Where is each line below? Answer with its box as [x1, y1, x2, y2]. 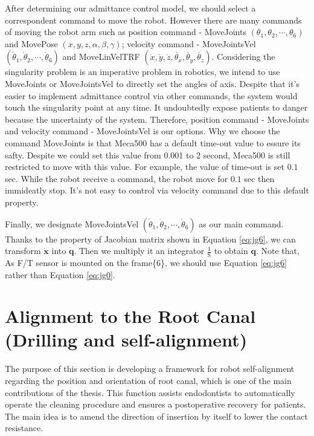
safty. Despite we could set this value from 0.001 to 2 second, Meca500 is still [5, 148, 290, 161]
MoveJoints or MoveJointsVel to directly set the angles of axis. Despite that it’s [5, 77, 300, 89]
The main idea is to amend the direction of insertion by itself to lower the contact [5, 409, 308, 422]
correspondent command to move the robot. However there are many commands [5, 13, 302, 26]
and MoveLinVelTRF [62, 50, 140, 63]
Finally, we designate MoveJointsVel [5, 217, 139, 230]
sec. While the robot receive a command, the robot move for [5, 172, 228, 184]
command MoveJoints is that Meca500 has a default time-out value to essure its [5, 136, 301, 149]
